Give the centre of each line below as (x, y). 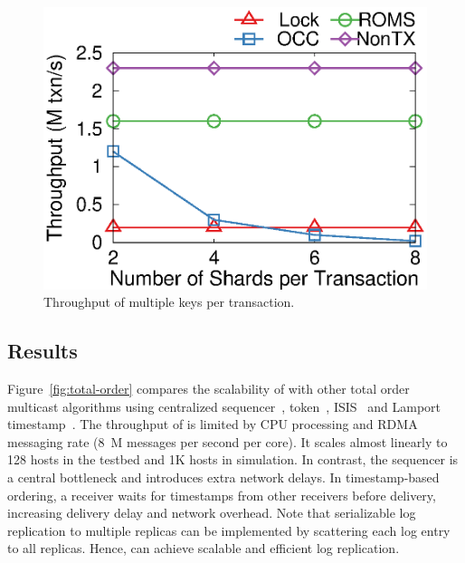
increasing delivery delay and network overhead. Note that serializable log (212, 513)
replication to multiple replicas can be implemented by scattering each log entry (229, 530)
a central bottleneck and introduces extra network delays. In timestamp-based (223, 477)
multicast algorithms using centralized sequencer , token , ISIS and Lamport (224, 406)
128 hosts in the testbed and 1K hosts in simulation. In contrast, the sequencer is (233, 459)
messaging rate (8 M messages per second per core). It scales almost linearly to (228, 441)
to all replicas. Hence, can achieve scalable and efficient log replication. (204, 548)
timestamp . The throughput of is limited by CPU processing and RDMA (213, 424)
